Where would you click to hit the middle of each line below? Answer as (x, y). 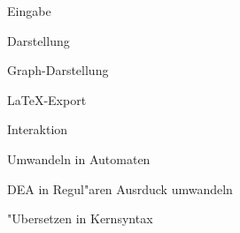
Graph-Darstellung (58, 70)
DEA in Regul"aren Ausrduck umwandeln (120, 188)
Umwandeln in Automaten (79, 158)
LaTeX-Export (47, 99)
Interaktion (38, 129)
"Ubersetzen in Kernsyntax (80, 218)
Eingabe (29, 11)
